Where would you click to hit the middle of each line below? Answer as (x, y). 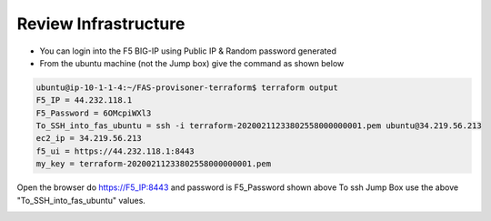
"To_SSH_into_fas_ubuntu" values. (81, 200)
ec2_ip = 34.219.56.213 (89, 138)
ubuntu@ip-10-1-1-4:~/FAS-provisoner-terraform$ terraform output (187, 87)
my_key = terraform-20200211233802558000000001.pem (154, 164)
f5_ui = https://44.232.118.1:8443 (115, 151)
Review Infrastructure (101, 24)
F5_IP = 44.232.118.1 (84, 100)
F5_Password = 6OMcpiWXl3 (94, 113)
